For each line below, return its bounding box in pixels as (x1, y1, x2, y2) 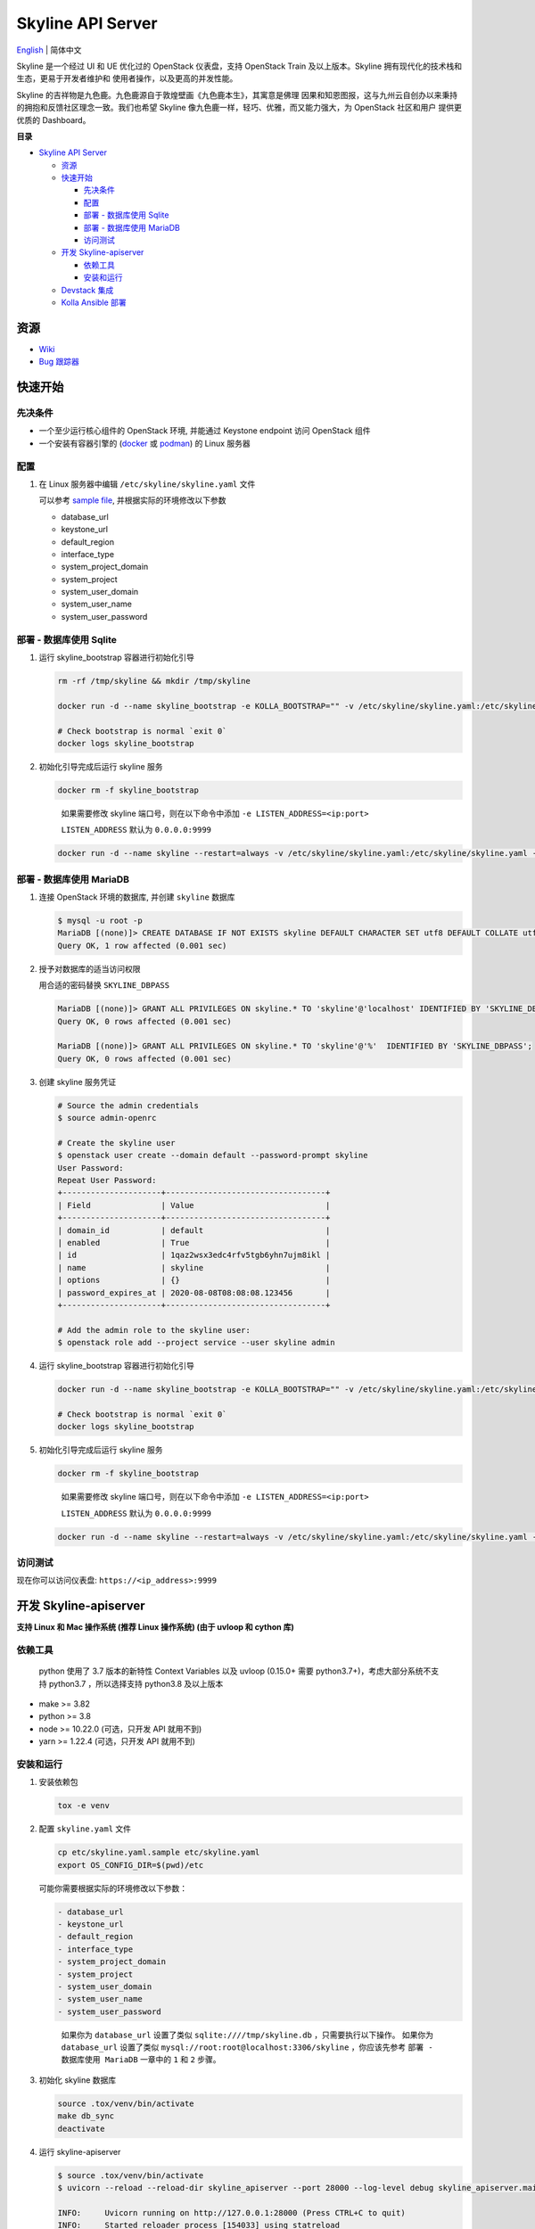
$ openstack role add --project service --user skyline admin (57, 1337, 335, 1348)
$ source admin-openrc (57, 1113, 157, 1123)
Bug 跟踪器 (38, 357, 79, 367)
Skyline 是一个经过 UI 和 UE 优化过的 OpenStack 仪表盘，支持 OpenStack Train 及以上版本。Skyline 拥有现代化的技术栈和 (16, 61, 463, 71)
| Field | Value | (57, 1200, 331, 1210)
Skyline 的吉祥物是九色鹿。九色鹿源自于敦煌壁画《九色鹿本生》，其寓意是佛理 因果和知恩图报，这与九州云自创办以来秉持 (16, 89, 458, 100)
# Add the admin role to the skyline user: (57, 1325, 251, 1335)
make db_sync (57, 2111, 115, 2121)
